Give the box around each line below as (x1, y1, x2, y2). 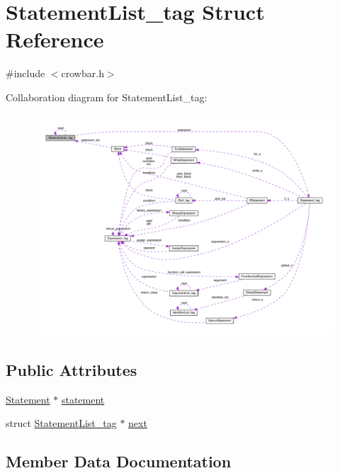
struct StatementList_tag (6, 416, 117, 431)
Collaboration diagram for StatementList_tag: (6, 89, 208, 104)
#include (6, 66, 45, 81)
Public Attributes (6, 358, 137, 380)
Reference (6, 25, 104, 54)
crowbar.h (61, 66, 104, 81)
